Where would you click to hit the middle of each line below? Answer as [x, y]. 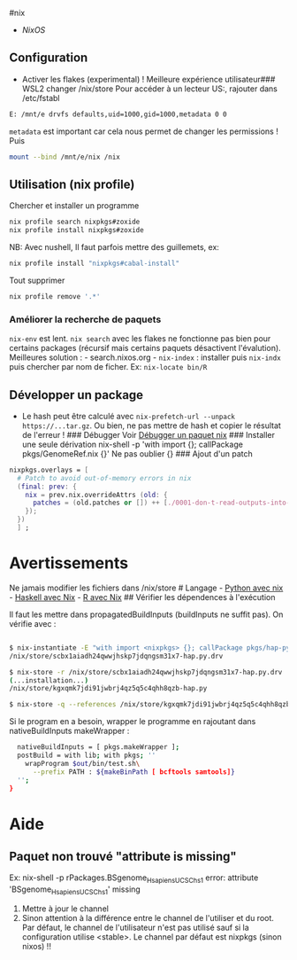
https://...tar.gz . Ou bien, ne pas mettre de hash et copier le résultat [151, 425]
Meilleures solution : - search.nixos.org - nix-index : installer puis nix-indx [145, 357]
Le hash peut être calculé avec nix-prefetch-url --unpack [129, 416]
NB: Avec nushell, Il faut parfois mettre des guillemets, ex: [114, 247]
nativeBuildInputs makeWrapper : [69, 731]
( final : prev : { [47, 487]
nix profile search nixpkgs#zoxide [75, 222]
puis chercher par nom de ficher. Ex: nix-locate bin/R [108, 367]
